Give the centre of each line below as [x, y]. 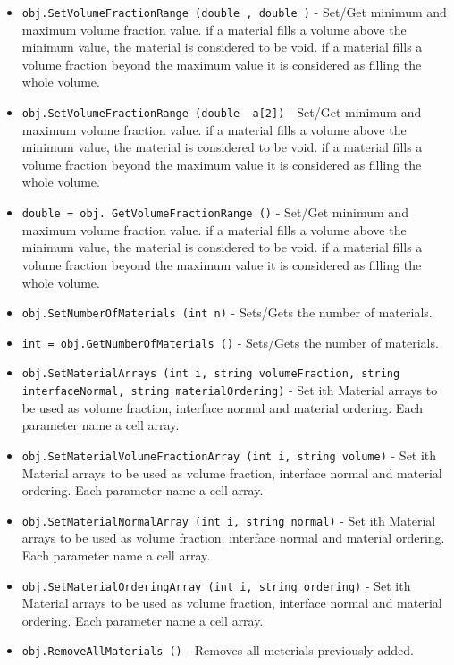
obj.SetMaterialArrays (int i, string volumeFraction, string [211, 374]
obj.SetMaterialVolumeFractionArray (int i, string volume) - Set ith [229, 455]
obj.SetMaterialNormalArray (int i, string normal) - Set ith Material [229, 520]
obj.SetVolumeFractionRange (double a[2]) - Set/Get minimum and [222, 112]
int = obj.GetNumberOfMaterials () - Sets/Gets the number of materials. [230, 342]
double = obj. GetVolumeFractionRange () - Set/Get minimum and [215, 212]
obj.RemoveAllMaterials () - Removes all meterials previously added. [218, 650]
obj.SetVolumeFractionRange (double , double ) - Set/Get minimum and [234, 12]
